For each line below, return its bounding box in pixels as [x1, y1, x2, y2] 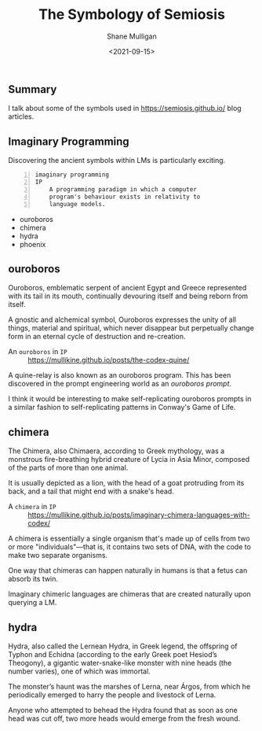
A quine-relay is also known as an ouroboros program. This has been [8, 371, 231, 380]
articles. [8, 112, 35, 121]
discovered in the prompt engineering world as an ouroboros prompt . [8, 379, 232, 389]
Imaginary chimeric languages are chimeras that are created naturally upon [8, 589, 251, 599]
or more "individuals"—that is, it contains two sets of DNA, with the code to [8, 542, 251, 552]
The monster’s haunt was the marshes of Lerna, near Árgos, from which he [8, 681, 251, 691]
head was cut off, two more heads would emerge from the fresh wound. [8, 714, 241, 723]
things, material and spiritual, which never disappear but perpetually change [8, 323, 255, 333]
